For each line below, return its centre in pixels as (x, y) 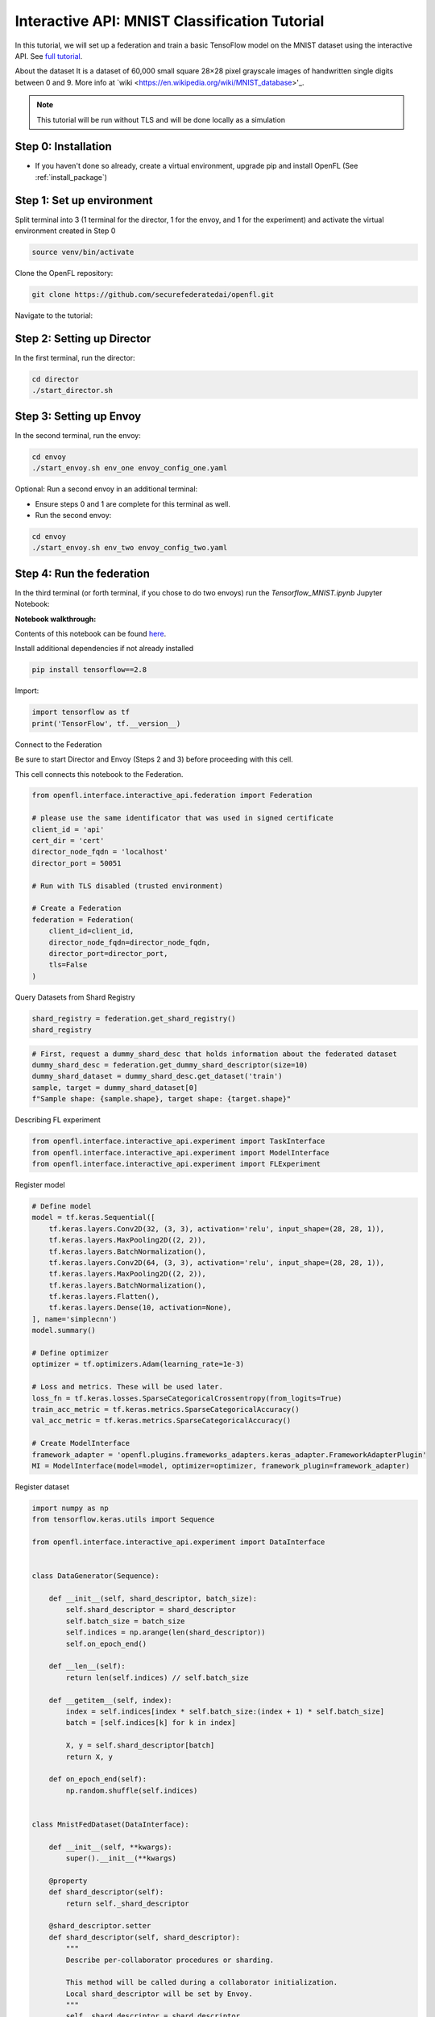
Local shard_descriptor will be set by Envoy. (159, 1994)
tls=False (68, 965)
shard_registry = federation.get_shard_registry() (134, 1018)
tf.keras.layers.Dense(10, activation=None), (140, 1308)
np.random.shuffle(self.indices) (132, 1790)
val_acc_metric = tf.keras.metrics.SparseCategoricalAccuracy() (162, 1421)
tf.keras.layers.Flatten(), (104, 1297)
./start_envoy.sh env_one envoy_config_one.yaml (130, 468)
